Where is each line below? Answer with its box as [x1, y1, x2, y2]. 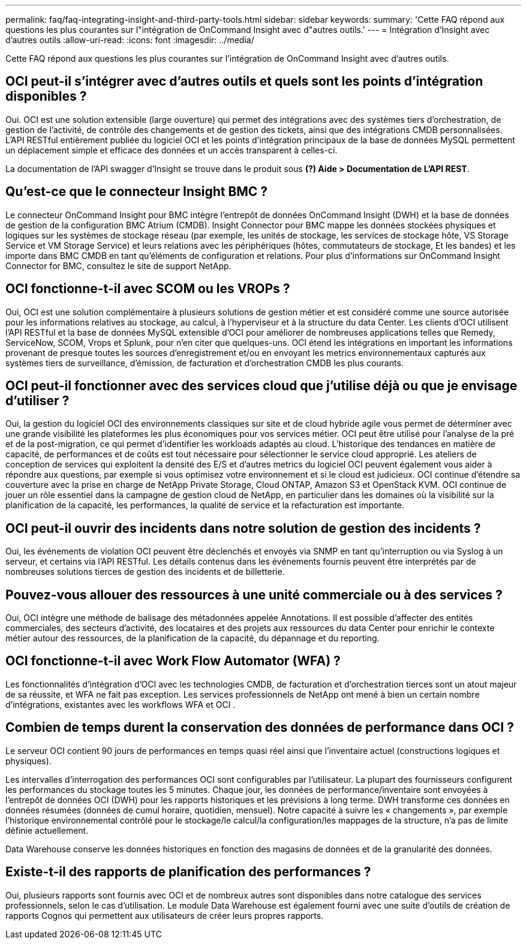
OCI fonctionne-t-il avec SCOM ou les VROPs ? [5, 281, 290, 297]
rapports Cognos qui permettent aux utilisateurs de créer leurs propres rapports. [5, 910, 324, 921]
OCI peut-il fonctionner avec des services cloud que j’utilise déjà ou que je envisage [5, 378, 518, 393]
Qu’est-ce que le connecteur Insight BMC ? [5, 184, 268, 200]
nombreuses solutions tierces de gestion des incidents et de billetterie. [5, 566, 285, 577]
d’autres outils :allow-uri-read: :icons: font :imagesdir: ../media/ [5, 35, 254, 45]
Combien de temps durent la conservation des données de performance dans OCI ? [5, 720, 514, 735]
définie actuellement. [5, 825, 89, 836]
